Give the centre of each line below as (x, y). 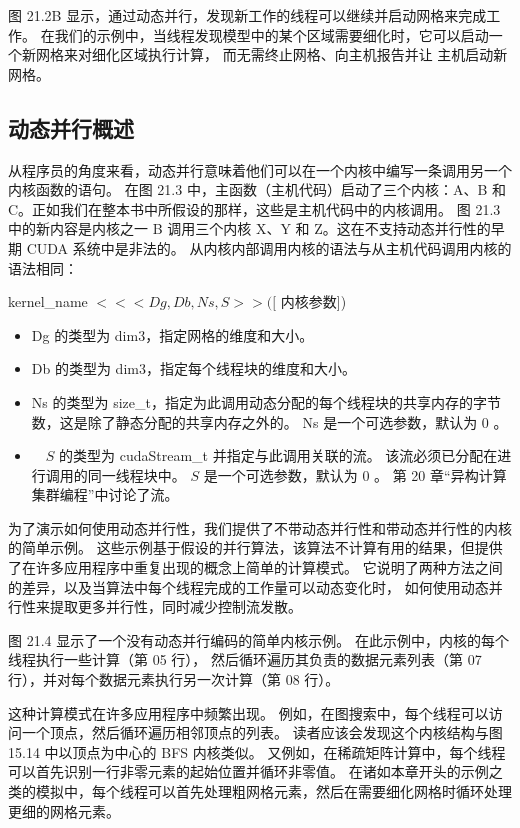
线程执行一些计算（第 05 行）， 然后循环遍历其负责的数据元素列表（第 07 (245, 659)
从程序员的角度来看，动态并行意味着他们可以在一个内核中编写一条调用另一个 (260, 169)
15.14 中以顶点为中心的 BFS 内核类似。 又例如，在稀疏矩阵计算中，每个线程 (257, 751)
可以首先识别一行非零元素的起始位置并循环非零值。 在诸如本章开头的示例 (248, 771)
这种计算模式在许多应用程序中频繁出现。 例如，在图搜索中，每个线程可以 (248, 712)
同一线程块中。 (136, 474)
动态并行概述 (71, 127)
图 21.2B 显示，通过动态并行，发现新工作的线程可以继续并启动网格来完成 (247, 15)
